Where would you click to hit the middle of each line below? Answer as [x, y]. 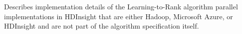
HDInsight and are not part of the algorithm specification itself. [102, 26]
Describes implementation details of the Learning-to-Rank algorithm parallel [121, 6]
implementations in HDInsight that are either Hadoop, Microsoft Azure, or [119, 16]
